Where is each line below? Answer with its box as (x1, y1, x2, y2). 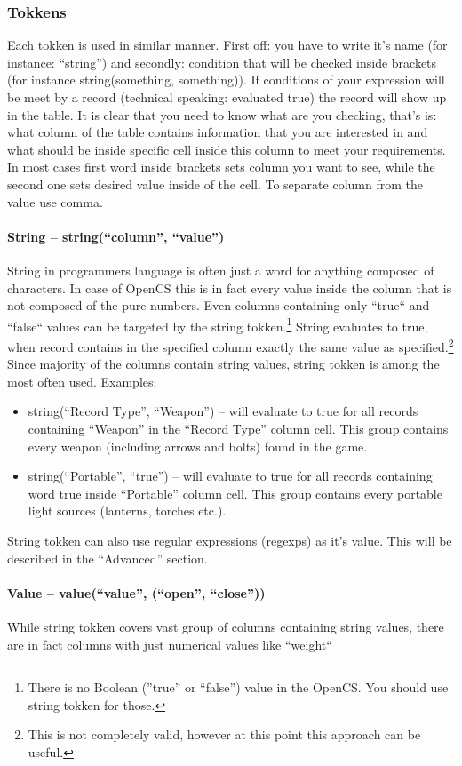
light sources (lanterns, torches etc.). (28, 501, 227, 520)
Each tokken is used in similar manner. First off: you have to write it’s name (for (7, 36, 448, 54)
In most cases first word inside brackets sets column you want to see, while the (7, 157, 435, 176)
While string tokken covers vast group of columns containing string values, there (7, 617, 444, 635)
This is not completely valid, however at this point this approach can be (28, 725, 421, 744)
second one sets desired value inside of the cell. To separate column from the (7, 174, 423, 193)
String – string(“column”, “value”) (7, 227, 225, 245)
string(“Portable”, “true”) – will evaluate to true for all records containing (28, 467, 433, 485)
